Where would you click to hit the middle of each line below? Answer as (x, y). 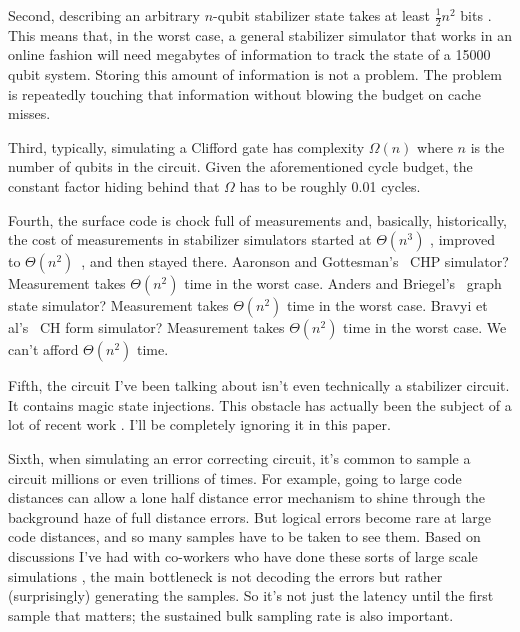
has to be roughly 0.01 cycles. (330, 185)
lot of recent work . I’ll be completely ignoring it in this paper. (199, 424)
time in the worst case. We (425, 327)
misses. (29, 113)
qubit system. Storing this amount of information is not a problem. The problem (255, 74)
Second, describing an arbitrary (104, 15)
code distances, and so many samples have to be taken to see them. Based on (244, 536)
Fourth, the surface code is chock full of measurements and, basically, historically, (257, 219)
